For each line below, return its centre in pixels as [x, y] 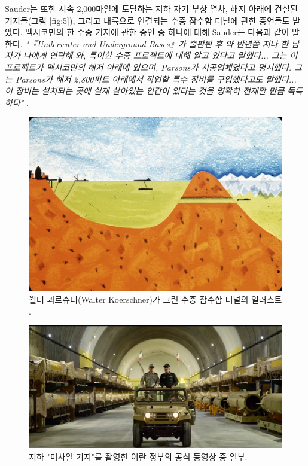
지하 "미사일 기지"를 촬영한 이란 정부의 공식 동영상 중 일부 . [138, 456]
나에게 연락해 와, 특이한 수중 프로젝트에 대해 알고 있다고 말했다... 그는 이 [160, 55]
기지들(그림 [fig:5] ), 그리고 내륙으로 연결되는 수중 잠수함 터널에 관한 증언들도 [147, 20]
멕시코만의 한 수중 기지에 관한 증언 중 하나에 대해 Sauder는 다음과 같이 [157, 32]
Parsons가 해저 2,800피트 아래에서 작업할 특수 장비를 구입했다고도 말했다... [156, 79]
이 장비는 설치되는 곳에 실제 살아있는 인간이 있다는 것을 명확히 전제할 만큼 [145, 91]
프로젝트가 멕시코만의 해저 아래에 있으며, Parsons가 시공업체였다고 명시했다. [148, 67]
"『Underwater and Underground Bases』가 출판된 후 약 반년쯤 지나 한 [157, 43]
